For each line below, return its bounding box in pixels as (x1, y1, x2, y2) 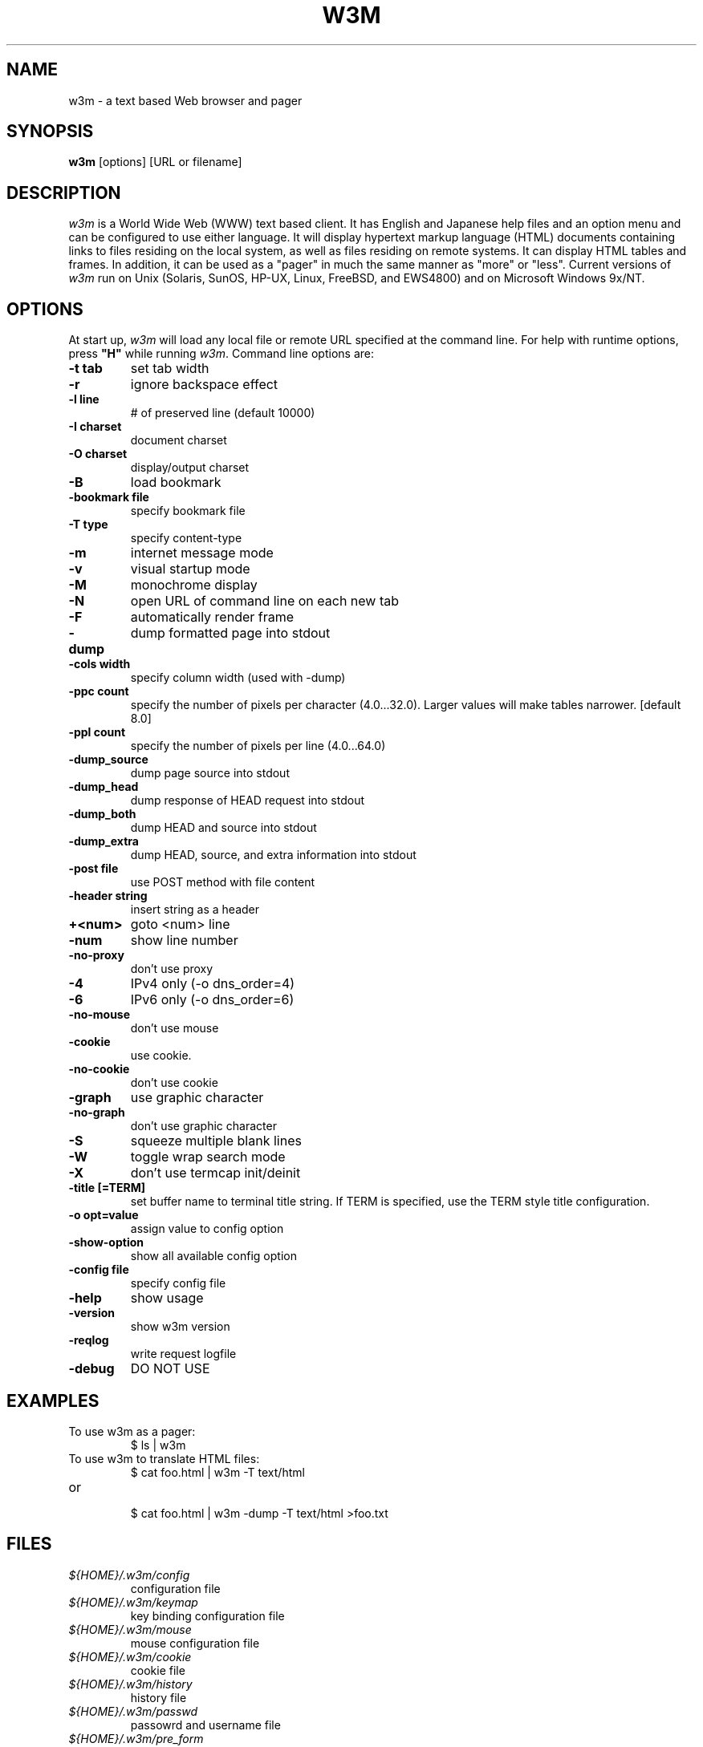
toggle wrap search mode (130, 1149, 286, 1165)
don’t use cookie (130, 1076, 218, 1090)
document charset (130, 433, 227, 448)
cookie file (130, 1663, 185, 1677)
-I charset (68, 420, 122, 434)
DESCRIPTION (6, 182, 121, 203)
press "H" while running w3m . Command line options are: (68, 347, 374, 361)
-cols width (68, 657, 131, 671)
